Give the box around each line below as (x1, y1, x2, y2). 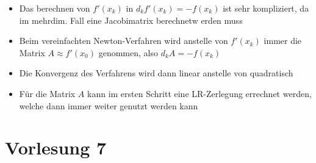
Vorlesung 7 (5, 135, 107, 160)
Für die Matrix (19, 87, 76, 100)
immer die (264, 34, 302, 47)
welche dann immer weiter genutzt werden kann (19, 99, 198, 112)
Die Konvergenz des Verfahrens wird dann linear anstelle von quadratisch (19, 67, 293, 79)
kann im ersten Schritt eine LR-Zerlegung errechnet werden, (87, 87, 312, 100)
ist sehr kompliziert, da (223, 2, 309, 14)
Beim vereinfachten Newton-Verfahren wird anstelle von (19, 34, 228, 47)
